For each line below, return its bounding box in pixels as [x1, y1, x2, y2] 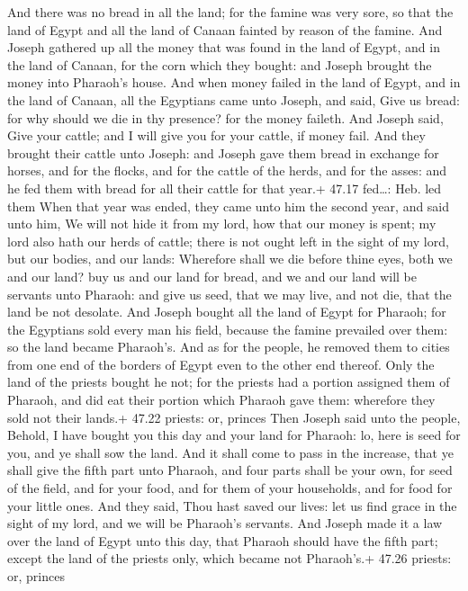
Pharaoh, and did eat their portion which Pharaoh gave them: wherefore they [7, 390, 436, 409]
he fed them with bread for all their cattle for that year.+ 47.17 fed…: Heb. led [7, 178, 442, 197]
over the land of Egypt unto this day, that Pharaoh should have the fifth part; [7, 531, 438, 550]
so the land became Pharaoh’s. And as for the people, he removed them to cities [7, 337, 450, 356]
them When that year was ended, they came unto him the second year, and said [7, 196, 450, 215]
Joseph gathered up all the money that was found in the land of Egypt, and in [7, 38, 440, 57]
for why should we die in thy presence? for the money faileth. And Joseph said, [7, 108, 444, 127]
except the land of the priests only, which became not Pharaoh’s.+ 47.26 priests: [7, 549, 452, 568]
